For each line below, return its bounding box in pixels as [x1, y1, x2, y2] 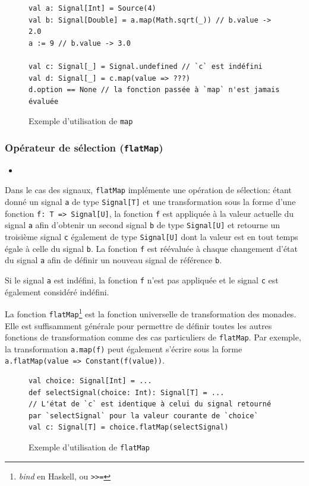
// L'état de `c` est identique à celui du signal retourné [29, 400, 272, 409]
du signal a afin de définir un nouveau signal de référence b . [5, 254, 222, 266]
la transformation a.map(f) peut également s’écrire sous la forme [5, 342, 242, 355]
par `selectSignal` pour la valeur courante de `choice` [29, 411, 258, 420]
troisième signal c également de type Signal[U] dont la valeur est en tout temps [5, 231, 298, 242]
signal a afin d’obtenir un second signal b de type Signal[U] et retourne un [5, 219, 280, 231]
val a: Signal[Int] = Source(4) [29, 4, 156, 12]
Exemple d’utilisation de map [29, 115, 133, 127]
